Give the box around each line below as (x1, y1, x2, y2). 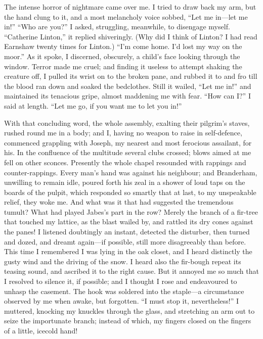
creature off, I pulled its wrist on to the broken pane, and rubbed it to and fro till (4, 71, 257, 81)
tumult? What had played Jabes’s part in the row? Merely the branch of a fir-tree (4, 206, 258, 217)
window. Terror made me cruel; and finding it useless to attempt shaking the (4, 61, 242, 71)
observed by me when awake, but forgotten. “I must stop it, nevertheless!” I (4, 296, 239, 306)
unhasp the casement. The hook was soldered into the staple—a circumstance (4, 285, 244, 296)
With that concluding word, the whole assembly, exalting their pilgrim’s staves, (4, 117, 250, 128)
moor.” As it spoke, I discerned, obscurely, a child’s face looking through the (4, 51, 240, 61)
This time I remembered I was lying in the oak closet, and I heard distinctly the (4, 246, 252, 257)
